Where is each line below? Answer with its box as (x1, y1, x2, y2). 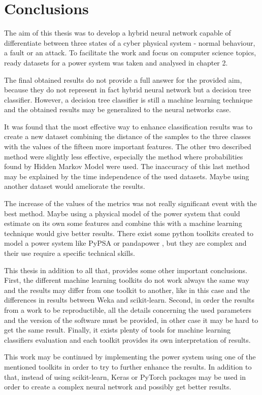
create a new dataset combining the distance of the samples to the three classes (4, 131, 251, 142)
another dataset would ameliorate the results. (4, 181, 145, 191)
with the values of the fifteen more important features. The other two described (4, 141, 251, 152)
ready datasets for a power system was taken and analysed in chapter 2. (4, 57, 228, 68)
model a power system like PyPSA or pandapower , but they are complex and (4, 238, 247, 248)
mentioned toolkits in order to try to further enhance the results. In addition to (4, 361, 252, 372)
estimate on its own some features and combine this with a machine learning (4, 218, 242, 228)
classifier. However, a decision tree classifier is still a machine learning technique (4, 94, 253, 105)
